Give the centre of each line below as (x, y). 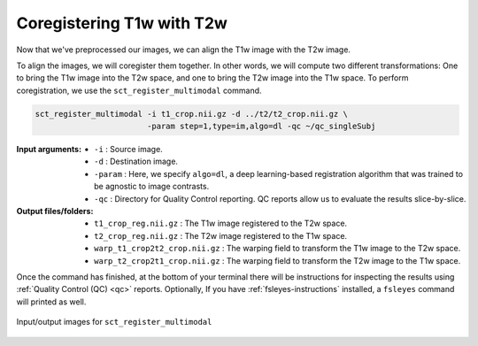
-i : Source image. (128, 150)
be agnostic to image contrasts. (152, 187)
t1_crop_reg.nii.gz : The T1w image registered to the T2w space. (221, 223)
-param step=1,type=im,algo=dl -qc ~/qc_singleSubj (261, 127)
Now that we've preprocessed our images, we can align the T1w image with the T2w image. (184, 50)
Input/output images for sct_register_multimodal (114, 322)
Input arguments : (49, 150)
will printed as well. (51, 302)
